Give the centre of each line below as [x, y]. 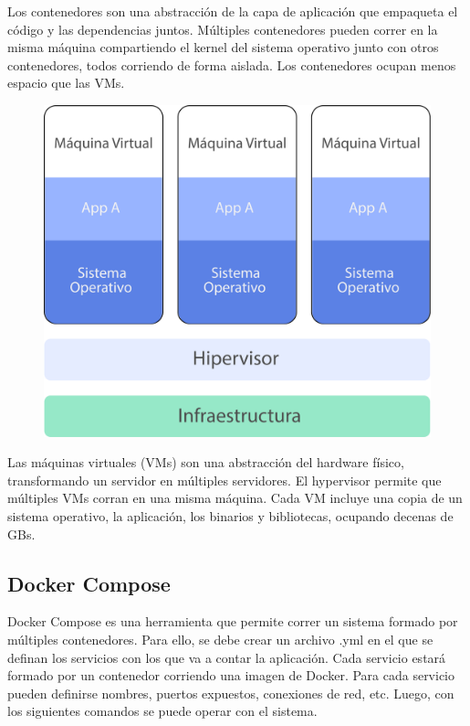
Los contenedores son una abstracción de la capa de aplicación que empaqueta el [233, 11]
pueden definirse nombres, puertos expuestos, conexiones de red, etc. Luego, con [231, 693]
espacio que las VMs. [66, 83]
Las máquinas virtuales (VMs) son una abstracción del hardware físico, [206, 462]
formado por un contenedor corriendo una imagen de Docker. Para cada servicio [231, 675]
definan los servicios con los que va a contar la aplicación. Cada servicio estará [227, 657]
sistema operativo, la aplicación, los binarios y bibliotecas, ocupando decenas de [230, 516]
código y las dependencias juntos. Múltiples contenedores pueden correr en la [223, 29]
